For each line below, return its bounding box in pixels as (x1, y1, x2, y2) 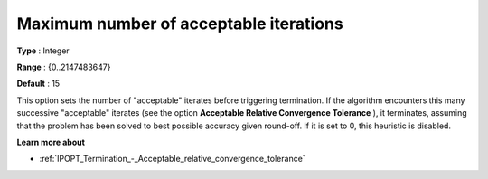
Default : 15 (16, 78, 61, 89)
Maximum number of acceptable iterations (16, 14, 343, 33)
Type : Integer (16, 45, 70, 56)
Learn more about (16, 137, 86, 147)
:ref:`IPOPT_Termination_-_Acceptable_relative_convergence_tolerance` (39, 154, 306, 165)
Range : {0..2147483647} (16, 61, 111, 72)
